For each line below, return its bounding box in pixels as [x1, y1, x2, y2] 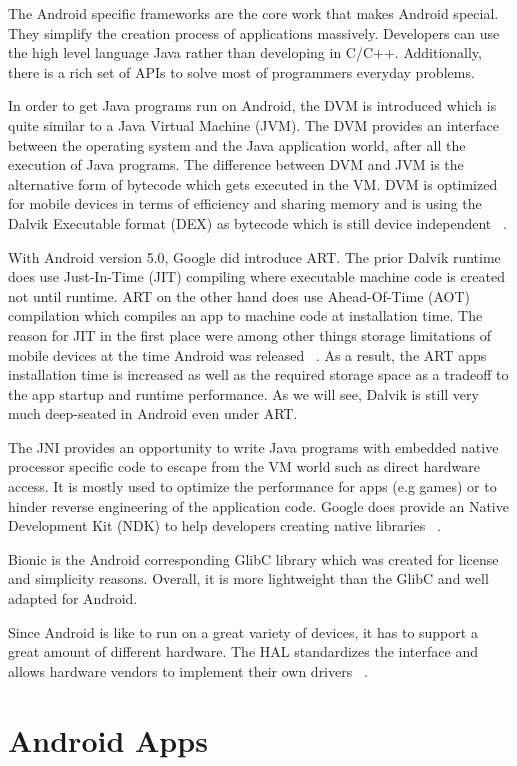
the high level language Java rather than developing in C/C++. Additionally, [8, 42, 482, 63]
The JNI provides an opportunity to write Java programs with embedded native [8, 436, 499, 457]
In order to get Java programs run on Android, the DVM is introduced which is [8, 95, 497, 116]
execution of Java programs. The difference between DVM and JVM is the [8, 154, 464, 175]
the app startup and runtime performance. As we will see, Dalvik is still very [8, 383, 479, 404]
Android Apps [8, 719, 208, 760]
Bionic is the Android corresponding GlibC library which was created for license [8, 548, 499, 569]
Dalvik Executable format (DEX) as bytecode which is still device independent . [8, 212, 507, 233]
